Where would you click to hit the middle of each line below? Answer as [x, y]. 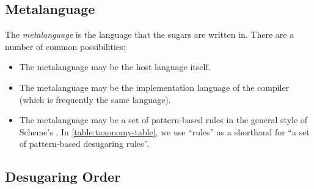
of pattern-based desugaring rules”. [84, 144]
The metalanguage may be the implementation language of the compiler [154, 87]
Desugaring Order [63, 177]
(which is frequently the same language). [95, 99]
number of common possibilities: [65, 46]
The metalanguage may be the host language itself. [115, 67]
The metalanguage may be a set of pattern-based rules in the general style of [163, 120]
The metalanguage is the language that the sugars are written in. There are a [150, 34]
